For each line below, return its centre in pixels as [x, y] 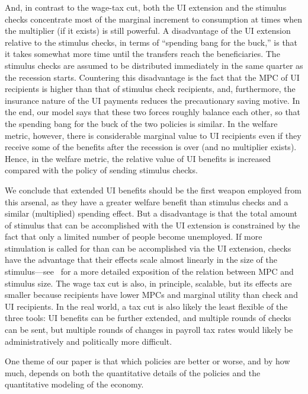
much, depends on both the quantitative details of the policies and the [133, 372]
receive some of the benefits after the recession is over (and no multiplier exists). [151, 147]
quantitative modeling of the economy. [74, 384]
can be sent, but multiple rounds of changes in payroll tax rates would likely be [149, 330]
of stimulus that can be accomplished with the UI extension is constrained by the [153, 225]
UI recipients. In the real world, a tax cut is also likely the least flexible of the [146, 306]
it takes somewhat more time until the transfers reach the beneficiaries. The [142, 54]
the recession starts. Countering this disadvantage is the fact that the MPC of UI [152, 77]
